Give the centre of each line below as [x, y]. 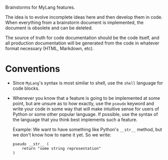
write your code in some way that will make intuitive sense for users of [86, 109]
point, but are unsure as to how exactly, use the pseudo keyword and [83, 103]
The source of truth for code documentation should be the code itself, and [82, 38]
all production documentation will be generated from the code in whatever [82, 43]
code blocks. [26, 88]
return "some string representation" [61, 148]
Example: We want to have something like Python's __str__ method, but [87, 129]
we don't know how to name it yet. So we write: [62, 135]
